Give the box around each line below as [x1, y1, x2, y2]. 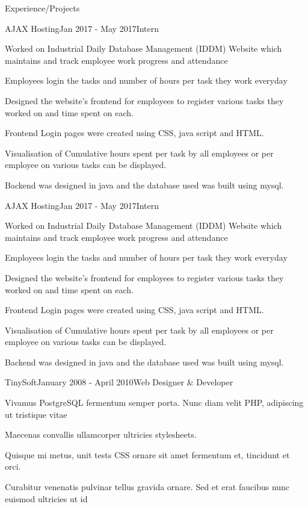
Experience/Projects [5, 2, 80, 14]
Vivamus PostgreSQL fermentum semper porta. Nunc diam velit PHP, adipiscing [5, 396, 304, 409]
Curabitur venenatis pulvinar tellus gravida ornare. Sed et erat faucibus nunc [5, 481, 290, 493]
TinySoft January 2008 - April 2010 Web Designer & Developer [5, 376, 233, 388]
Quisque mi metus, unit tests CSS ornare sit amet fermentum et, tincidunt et [5, 448, 290, 461]
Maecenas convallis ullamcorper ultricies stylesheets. [5, 428, 197, 441]
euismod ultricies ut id [5, 492, 88, 505]
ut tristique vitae [5, 408, 67, 420]
